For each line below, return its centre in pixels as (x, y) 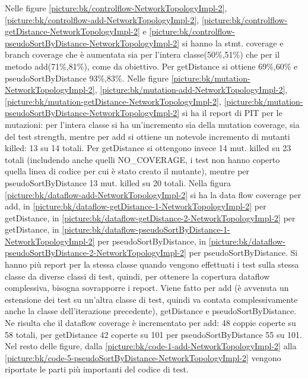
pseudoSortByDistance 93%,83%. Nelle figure (87, 78)
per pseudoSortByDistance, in (152, 241)
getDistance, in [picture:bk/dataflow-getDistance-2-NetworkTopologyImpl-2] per (150, 217)
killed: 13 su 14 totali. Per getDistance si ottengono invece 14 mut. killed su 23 (148, 148)
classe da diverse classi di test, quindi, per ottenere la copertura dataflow (137, 276)
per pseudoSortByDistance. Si (243, 253)
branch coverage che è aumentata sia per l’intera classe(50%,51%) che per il (142, 54)
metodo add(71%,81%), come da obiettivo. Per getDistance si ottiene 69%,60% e (151, 66)
